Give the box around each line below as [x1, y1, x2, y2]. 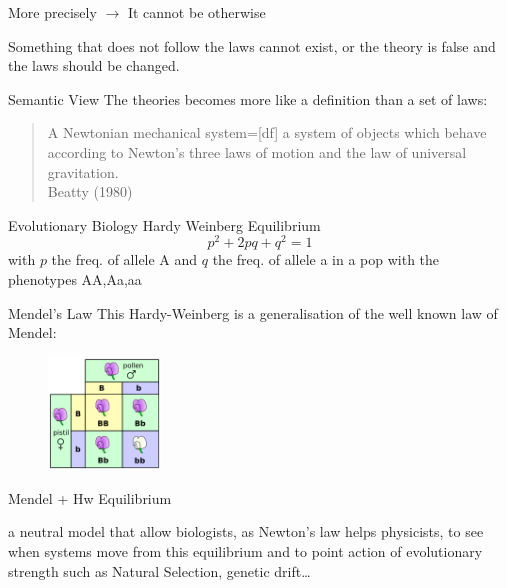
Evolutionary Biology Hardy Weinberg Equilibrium [8, 214, 321, 235]
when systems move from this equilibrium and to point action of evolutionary [8, 540, 483, 561]
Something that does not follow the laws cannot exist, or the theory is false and [8, 35, 496, 56]
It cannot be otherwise [127, 2, 266, 22]
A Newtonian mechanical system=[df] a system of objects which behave [47, 122, 487, 143]
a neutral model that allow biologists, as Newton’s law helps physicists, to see [8, 521, 484, 542]
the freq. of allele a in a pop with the [212, 249, 440, 270]
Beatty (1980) [47, 181, 133, 202]
